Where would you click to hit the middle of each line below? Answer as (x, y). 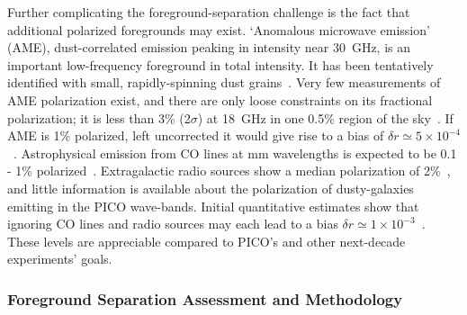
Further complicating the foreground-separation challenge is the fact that (209, 12)
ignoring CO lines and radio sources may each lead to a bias (173, 224)
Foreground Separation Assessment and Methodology (205, 298)
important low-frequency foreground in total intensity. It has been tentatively (220, 64)
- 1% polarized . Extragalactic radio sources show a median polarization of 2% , (229, 171)
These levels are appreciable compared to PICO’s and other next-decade (207, 241)
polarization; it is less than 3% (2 (99, 117)
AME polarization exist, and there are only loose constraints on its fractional (220, 99)
